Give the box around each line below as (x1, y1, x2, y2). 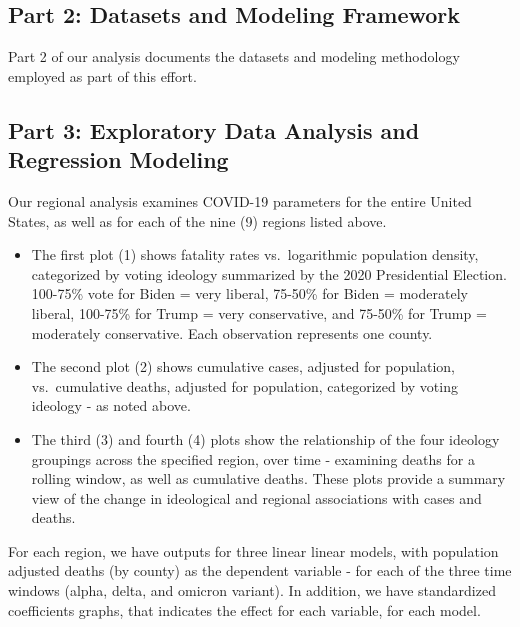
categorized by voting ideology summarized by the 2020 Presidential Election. (31, 263, 507, 284)
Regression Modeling (8, 144, 229, 175)
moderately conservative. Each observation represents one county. (31, 322, 433, 343)
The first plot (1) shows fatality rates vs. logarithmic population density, (31, 244, 479, 265)
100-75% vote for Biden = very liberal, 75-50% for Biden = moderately (31, 283, 468, 304)
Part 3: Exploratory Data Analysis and (8, 114, 420, 145)
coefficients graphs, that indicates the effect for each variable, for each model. (8, 599, 481, 620)
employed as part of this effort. (8, 65, 197, 86)
